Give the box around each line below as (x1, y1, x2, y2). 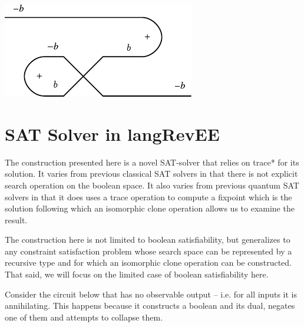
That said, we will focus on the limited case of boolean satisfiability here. (5, 268, 269, 280)
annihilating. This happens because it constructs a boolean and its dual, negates (5, 299, 295, 312)
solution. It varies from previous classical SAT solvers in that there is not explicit (5, 167, 298, 180)
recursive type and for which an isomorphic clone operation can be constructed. (5, 256, 292, 269)
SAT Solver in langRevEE (5, 121, 220, 146)
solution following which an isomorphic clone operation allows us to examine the (5, 202, 295, 214)
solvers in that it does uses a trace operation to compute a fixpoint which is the (5, 190, 292, 203)
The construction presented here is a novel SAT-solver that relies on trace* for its (5, 156, 299, 168)
